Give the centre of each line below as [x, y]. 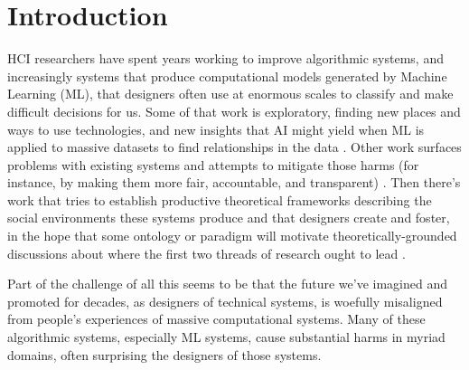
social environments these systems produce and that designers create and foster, [229, 218]
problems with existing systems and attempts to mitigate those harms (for [213, 164]
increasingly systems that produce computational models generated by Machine [227, 76]
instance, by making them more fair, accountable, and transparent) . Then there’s [234, 182]
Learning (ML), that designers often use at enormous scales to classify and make [230, 94]
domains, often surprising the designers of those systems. [164, 354]
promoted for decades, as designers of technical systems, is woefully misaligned [225, 301]
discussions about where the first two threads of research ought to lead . [206, 253]
